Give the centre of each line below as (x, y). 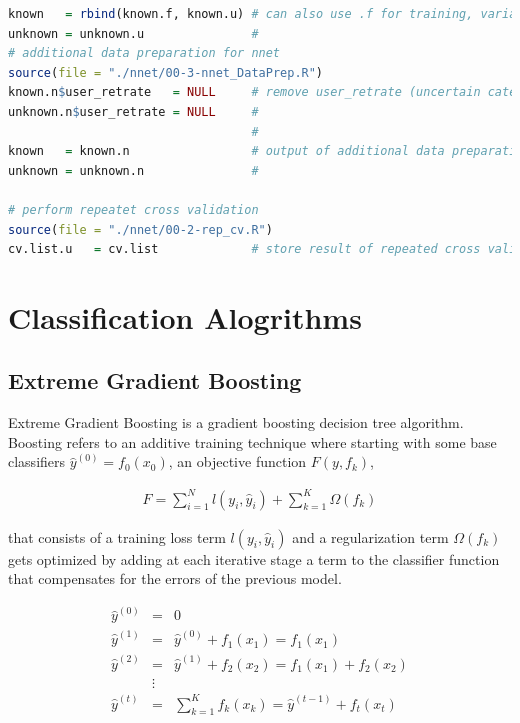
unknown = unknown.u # (133, 33)
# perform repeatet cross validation (133, 209)
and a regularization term (370, 536)
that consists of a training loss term (117, 536)
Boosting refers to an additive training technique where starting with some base (252, 441)
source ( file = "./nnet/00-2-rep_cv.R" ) (140, 229)
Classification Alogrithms (185, 316)
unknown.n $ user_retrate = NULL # (133, 111)
